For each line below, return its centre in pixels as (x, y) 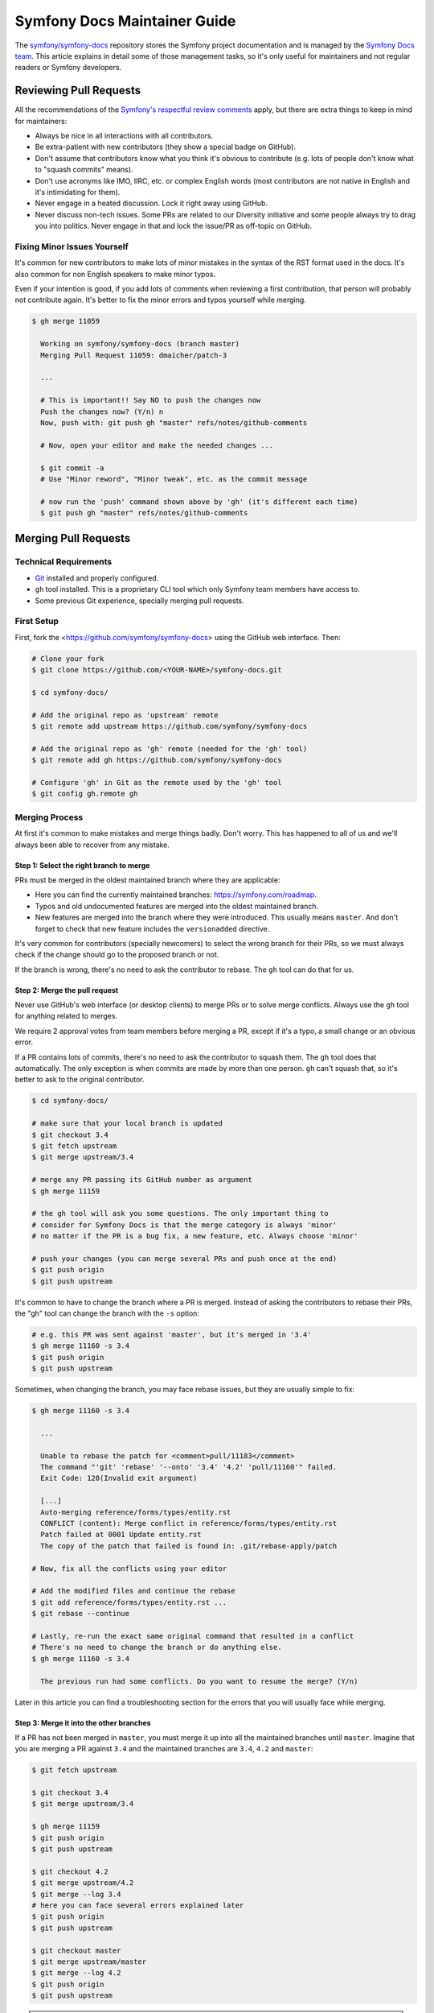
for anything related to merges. (66, 1016)
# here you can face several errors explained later (138, 1905)
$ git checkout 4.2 (70, 1871)
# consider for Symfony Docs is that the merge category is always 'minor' (184, 1225)
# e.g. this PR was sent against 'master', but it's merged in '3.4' (172, 1335)
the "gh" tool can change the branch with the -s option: (107, 1313)
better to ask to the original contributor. (80, 1080)
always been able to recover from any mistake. (92, 845)
